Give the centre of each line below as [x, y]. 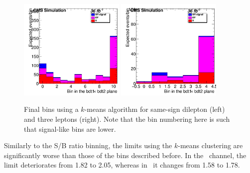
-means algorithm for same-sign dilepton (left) [155, 109]
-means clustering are [210, 145]
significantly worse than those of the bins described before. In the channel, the [125, 155]
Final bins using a [51, 109]
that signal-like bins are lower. [70, 129]
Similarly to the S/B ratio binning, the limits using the [88, 145]
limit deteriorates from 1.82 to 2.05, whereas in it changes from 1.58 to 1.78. [122, 165]
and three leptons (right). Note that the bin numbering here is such [127, 119]
